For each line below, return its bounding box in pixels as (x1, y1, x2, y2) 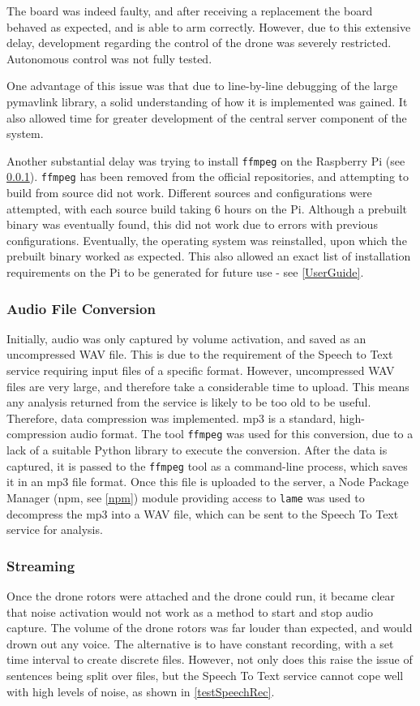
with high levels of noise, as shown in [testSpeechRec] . (6, 682, 275, 700)
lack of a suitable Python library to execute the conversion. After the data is (6, 441, 388, 458)
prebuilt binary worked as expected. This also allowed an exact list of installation (6, 248, 411, 265)
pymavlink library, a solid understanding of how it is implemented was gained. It (6, 93, 408, 110)
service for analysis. (6, 521, 103, 538)
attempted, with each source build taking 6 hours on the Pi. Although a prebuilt (6, 200, 408, 217)
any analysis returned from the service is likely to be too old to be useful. (6, 394, 371, 411)
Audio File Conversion (6, 298, 156, 318)
